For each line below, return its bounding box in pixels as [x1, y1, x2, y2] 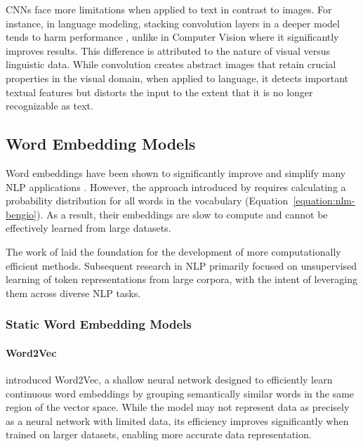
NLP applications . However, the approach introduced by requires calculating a [6, 179, 346, 194]
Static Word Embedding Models [6, 315, 192, 333]
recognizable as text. [6, 98, 93, 113]
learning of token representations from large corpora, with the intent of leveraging [6, 272, 357, 287]
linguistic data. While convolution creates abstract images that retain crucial [6, 57, 336, 72]
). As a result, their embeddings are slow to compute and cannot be [36, 206, 328, 221]
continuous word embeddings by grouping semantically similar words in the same [6, 386, 355, 400]
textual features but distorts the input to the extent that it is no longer [6, 84, 313, 99]
